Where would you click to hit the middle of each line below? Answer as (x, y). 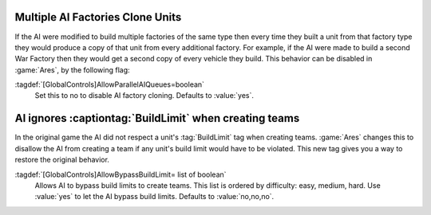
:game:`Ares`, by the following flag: (73, 70)
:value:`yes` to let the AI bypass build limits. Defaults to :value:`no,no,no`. (154, 197)
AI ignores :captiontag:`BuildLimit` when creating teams (157, 118)
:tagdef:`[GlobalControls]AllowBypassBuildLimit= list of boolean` (121, 174)
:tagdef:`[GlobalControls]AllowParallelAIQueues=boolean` (110, 84)
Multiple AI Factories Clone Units (98, 17)
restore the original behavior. (62, 160)
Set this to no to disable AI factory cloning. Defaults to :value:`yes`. (144, 96)
